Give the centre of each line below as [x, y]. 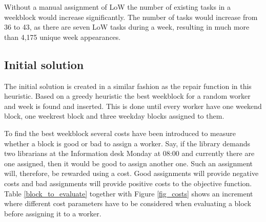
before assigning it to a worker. [53, 213]
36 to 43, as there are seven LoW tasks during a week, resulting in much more [127, 27]
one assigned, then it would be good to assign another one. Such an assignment [129, 163]
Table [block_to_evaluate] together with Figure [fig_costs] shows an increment [129, 193]
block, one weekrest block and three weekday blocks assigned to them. [114, 116]
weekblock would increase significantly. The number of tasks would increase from [131, 17]
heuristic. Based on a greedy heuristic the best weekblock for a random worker [127, 96]
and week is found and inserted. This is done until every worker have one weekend [133, 106]
